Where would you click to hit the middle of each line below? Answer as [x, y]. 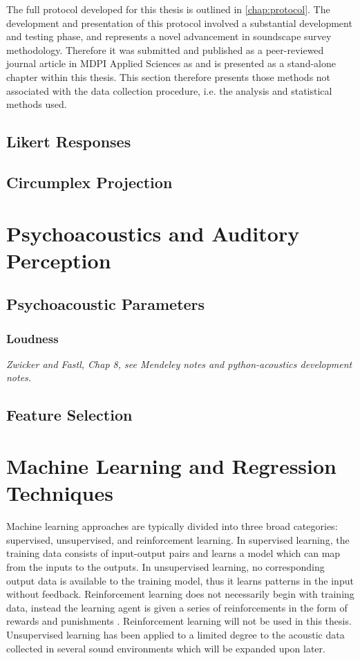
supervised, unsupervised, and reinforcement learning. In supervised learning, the [178, 539]
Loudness [32, 338]
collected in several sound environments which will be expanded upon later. [166, 648]
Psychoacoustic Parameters [106, 304]
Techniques [60, 493]
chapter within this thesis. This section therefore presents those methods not [169, 76]
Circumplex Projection [89, 182]
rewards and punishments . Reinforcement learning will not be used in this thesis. [179, 621]
